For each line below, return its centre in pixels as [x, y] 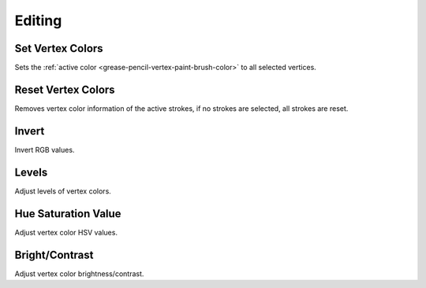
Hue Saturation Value [68, 214]
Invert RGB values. [45, 150]
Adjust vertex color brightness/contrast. [79, 273]
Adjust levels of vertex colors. [63, 191]
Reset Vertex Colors [65, 89]
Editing [38, 20]
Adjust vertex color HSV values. [66, 232]
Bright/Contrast [54, 255]
